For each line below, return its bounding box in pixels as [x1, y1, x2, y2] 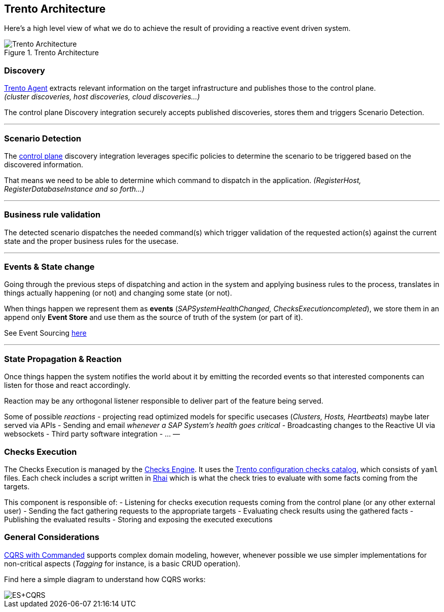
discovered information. [4, 160, 84, 169]
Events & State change [4, 262, 95, 272]
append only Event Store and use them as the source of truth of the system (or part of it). [4, 313, 303, 322]
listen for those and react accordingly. [4, 381, 131, 390]
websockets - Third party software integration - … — [4, 429, 180, 439]
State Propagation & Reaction [4, 353, 122, 364]
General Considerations [4, 532, 99, 543]
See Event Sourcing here [4, 329, 87, 338]
